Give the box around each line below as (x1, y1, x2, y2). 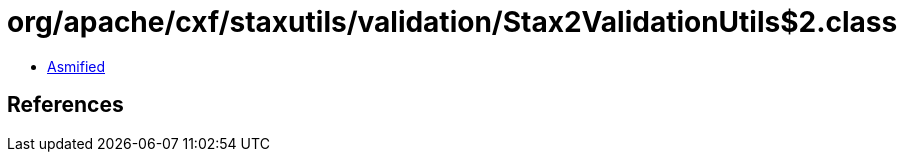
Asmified (47, 57, 106, 75)
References (7, 92, 124, 118)
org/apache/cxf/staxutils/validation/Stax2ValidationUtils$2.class (7, 5, 898, 39)
